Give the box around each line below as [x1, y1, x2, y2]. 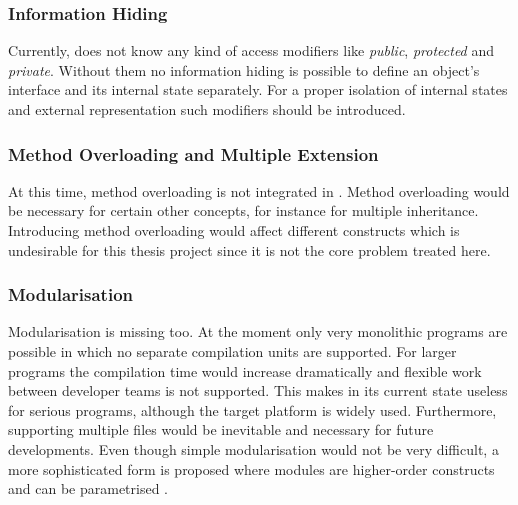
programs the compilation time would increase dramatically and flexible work [8, 360, 482, 381]
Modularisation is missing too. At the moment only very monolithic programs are [8, 321, 508, 342]
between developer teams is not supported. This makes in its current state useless [8, 380, 508, 401]
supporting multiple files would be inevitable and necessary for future [8, 419, 434, 440]
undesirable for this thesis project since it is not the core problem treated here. [8, 239, 491, 260]
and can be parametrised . [8, 478, 169, 499]
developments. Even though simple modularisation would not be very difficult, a [8, 438, 499, 459]
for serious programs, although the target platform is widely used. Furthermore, [8, 399, 497, 420]
